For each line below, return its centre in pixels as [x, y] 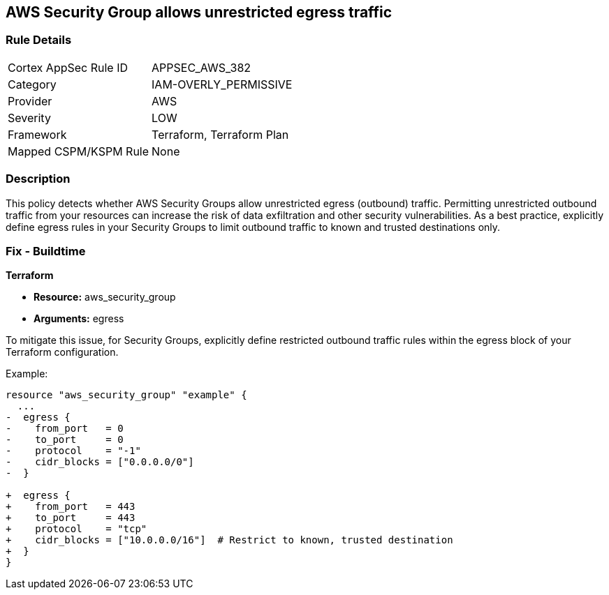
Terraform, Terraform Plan [220, 134]
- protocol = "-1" [73, 451]
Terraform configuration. [62, 352]
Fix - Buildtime [46, 251]
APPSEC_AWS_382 [201, 67]
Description [38, 179]
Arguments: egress [79, 319]
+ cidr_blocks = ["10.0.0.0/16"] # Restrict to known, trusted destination [229, 540]
